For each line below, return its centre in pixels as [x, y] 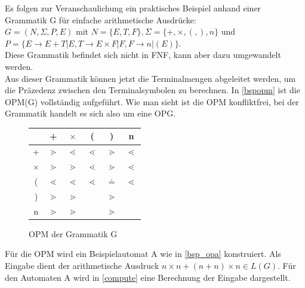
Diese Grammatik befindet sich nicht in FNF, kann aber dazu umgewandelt [143, 55]
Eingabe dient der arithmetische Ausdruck [82, 265]
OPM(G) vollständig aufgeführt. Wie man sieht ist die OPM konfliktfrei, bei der [152, 101]
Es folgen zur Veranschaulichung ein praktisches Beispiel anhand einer [133, 8]
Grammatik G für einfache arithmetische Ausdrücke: [101, 19]
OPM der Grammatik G [73, 233]
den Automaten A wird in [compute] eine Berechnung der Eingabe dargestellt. [148, 277]
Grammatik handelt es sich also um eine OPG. [90, 113]
